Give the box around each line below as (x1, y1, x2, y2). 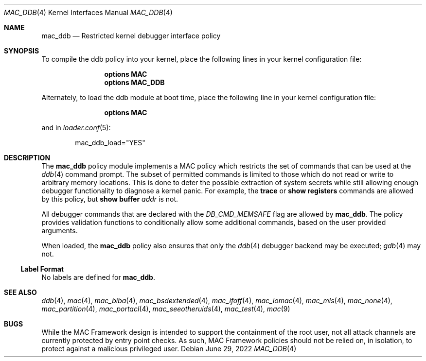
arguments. (41, 226, 78, 235)
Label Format (20, 265, 64, 273)
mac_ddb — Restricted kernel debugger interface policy (41, 32, 221, 40)
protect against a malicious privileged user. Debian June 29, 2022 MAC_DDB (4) (41, 344, 297, 353)
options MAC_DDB (104, 78, 165, 86)
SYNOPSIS (4, 47, 39, 55)
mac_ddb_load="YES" (75, 138, 145, 147)
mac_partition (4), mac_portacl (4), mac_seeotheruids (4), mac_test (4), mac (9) (41, 305, 290, 313)
